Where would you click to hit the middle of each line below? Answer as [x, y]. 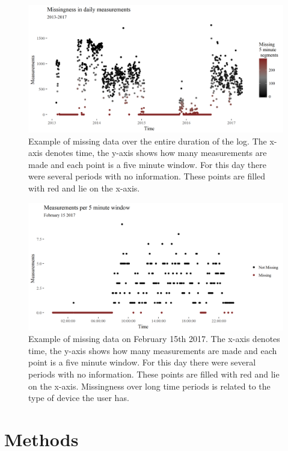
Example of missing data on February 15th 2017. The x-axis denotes [154, 339]
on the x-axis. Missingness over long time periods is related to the [149, 386]
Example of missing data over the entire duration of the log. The [148, 141]
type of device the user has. [79, 398]
